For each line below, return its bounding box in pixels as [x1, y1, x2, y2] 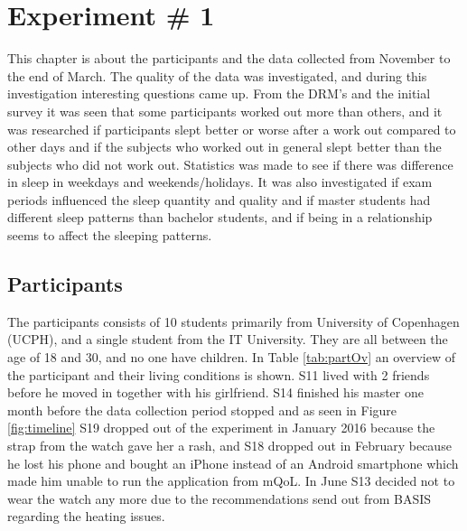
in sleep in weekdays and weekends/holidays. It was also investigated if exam [7, 172, 433, 191]
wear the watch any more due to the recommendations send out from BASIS [7, 489, 432, 508]
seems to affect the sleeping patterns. [7, 226, 212, 245]
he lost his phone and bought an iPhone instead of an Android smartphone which [7, 453, 459, 472]
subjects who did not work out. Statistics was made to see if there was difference [7, 154, 453, 173]
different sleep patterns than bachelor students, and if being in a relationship [7, 208, 433, 227]
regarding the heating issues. [7, 507, 165, 526]
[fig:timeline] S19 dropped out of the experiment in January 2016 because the [7, 418, 435, 437]
